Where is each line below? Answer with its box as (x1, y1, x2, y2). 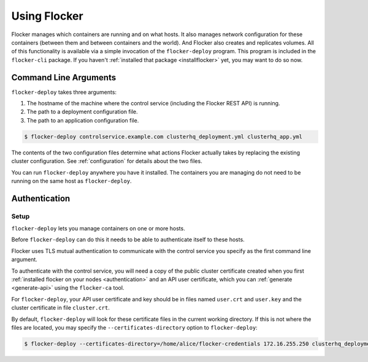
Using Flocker (11, 9, 83, 23)
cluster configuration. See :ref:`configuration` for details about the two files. (11, 157, 202, 165)
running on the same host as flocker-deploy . (11, 177, 132, 184)
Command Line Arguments (11, 72, 117, 83)
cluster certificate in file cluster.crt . (11, 304, 110, 312)
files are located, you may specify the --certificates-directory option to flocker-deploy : (11, 324, 258, 331)
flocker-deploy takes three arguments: (11, 88, 117, 96)
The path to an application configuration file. (26, 116, 139, 124)
